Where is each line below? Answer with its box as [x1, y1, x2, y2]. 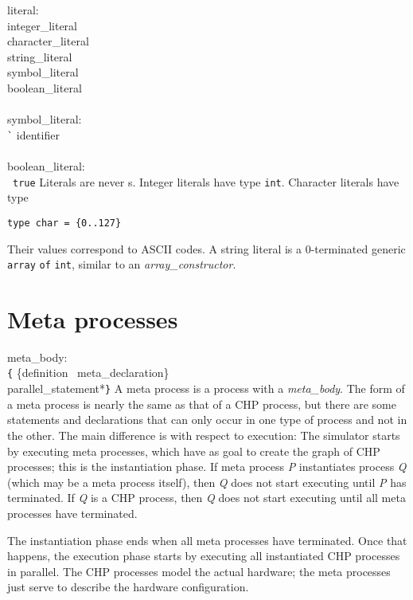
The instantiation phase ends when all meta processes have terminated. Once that [7, 531, 407, 548]
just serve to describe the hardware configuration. [7, 578, 249, 595]
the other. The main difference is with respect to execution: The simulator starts [7, 426, 400, 443]
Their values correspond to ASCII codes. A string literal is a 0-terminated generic [7, 240, 406, 257]
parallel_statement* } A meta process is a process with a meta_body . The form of [7, 380, 405, 397]
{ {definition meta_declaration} [7, 364, 169, 381]
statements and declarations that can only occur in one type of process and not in [7, 411, 407, 428]
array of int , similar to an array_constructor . [7, 256, 236, 273]
